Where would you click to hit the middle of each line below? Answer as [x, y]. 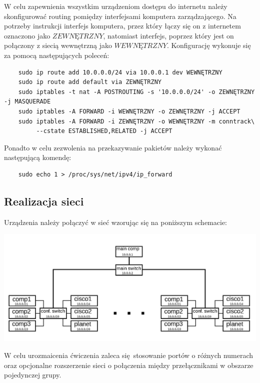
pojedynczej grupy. [33, 375]
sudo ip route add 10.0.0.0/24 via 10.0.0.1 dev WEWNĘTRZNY [120, 72]
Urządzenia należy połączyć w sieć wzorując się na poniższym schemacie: [115, 222]
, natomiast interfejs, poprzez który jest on [168, 35]
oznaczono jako [27, 35]
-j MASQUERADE [27, 102]
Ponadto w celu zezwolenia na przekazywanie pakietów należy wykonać [113, 147]
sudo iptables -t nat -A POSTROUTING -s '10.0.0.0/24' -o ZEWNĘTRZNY [136, 92]
